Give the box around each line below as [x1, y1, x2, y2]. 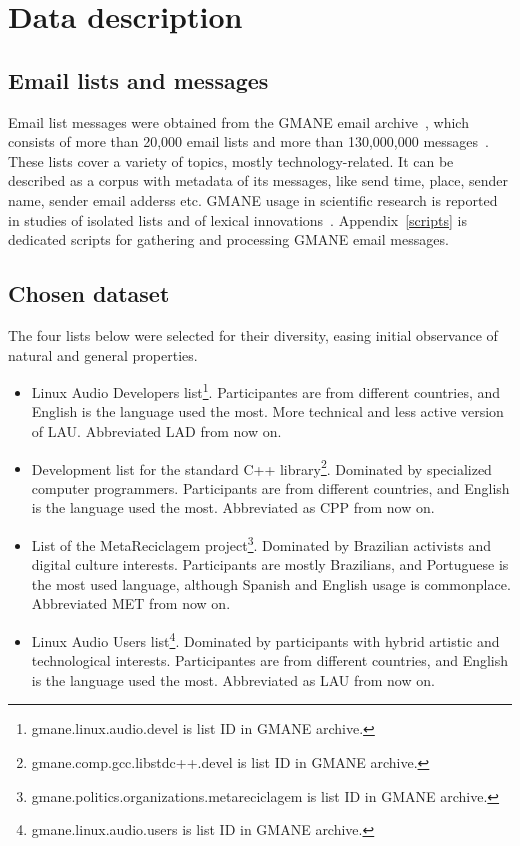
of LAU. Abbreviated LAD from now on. [31, 420, 282, 441]
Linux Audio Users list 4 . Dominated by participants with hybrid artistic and [31, 628, 500, 651]
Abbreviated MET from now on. [31, 593, 231, 614]
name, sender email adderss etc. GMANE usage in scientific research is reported [8, 189, 498, 210]
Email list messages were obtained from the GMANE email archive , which [8, 111, 469, 132]
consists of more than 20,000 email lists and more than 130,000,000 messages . [8, 131, 489, 152]
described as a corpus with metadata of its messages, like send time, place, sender [8, 170, 509, 191]
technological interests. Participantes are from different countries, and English [31, 650, 509, 671]
